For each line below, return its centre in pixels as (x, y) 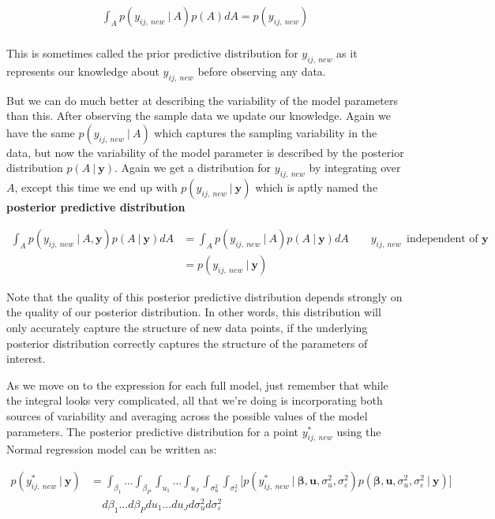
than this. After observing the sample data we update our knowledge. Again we (199, 116)
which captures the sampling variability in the (266, 132)
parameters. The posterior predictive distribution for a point (152, 431)
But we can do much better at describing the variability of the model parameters (202, 100)
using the (359, 431)
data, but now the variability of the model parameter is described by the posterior (205, 152)
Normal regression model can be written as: (112, 449)
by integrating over (355, 168)
